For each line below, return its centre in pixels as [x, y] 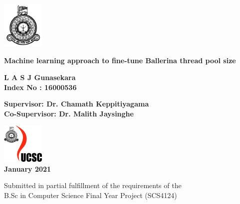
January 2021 [28, 168]
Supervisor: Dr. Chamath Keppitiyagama [77, 104]
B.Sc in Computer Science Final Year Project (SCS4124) [91, 195]
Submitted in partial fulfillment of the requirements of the [93, 185]
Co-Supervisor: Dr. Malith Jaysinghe [69, 113]
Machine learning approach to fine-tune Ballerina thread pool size [120, 60]
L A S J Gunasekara [40, 77]
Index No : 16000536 [40, 87]
